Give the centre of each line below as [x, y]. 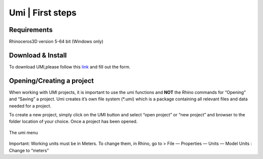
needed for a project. [30, 106]
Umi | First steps [43, 13]
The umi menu [24, 132]
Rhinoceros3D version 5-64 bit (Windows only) [56, 42]
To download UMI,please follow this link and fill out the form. [70, 67]
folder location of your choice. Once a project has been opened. [73, 122]
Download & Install [38, 55]
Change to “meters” [29, 150]
